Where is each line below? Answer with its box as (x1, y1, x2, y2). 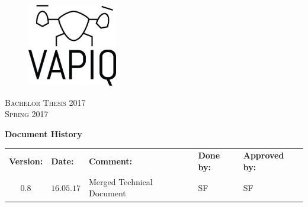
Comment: (88, 155, 133, 167)
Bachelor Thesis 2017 (5, 96, 86, 108)
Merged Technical (88, 175, 153, 187)
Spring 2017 (5, 108, 49, 120)
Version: (9, 155, 43, 167)
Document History (5, 128, 82, 140)
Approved (243, 149, 284, 161)
